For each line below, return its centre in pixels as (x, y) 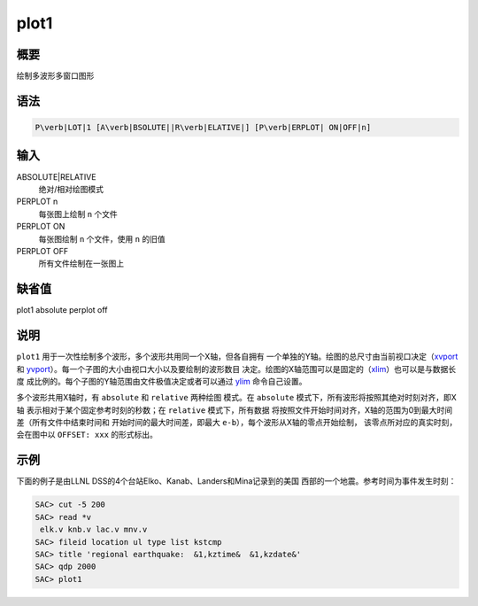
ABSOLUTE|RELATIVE (56, 176)
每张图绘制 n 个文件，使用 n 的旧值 (102, 238)
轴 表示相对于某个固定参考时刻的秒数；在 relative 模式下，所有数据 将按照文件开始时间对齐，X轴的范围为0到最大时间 (235, 410)
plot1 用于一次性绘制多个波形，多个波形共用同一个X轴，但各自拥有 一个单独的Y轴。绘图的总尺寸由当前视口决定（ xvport (237, 357)
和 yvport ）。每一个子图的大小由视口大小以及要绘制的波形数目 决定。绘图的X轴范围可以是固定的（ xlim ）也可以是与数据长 (236, 369)
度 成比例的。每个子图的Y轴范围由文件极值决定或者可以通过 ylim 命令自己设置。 (162, 381)
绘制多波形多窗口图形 (55, 76)
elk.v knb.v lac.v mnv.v (94, 530)
